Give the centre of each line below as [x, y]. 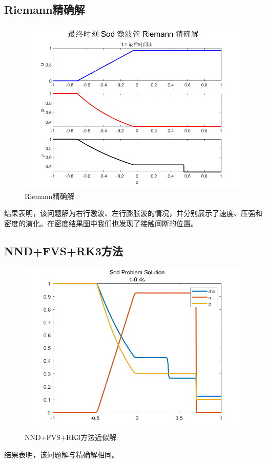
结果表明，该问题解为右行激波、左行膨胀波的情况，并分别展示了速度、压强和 [133, 213]
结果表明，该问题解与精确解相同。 [62, 454]
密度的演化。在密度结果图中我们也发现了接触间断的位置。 [101, 223]
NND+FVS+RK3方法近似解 [71, 437]
